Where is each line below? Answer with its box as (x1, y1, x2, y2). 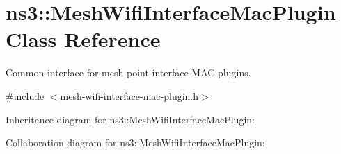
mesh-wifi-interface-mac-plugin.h (60, 88, 199, 103)
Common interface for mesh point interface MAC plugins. (6, 65, 251, 80)
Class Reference (6, 25, 161, 53)
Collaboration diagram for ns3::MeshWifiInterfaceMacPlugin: (6, 135, 265, 150)
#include (6, 88, 45, 103)
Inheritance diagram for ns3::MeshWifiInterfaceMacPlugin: (6, 112, 255, 126)
